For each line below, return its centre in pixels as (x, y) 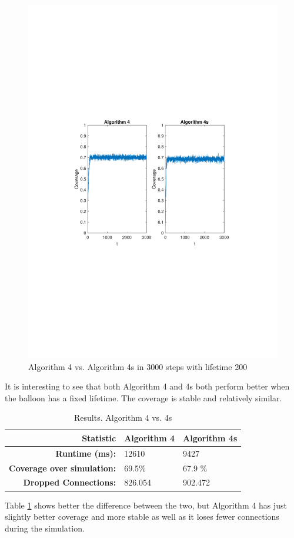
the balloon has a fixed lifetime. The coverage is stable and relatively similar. (143, 397)
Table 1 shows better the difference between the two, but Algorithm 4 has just (146, 505)
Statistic (99, 438)
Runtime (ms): (86, 453)
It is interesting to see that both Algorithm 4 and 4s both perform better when (147, 386)
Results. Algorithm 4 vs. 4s (123, 417)
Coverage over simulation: (63, 468)
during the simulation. (45, 528)
